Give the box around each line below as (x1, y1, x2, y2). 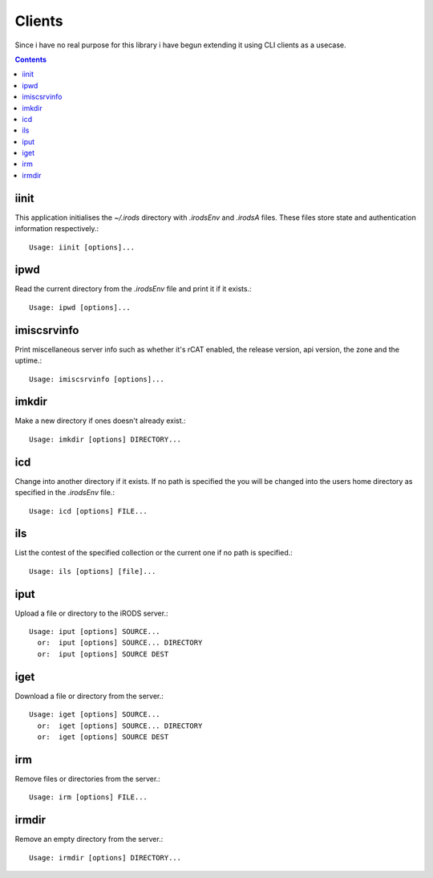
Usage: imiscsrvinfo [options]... (29, 374, 164, 384)
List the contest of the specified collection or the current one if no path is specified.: (14, 548, 293, 558)
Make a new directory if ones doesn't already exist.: (14, 416, 186, 425)
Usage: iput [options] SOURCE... (29, 627, 160, 636)
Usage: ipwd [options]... (29, 303, 132, 312)
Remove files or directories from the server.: (14, 774, 160, 783)
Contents (14, 55, 47, 64)
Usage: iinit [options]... (29, 242, 136, 252)
